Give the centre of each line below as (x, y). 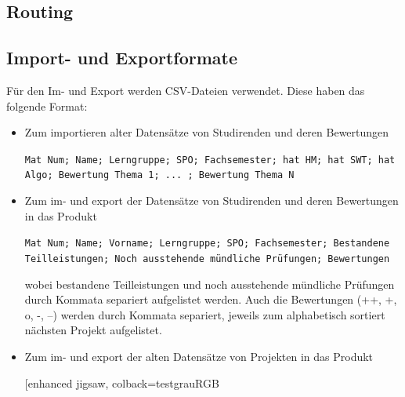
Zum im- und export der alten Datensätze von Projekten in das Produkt (199, 356)
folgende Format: (47, 106)
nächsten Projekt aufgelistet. (93, 330)
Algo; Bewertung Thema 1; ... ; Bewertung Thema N (159, 175)
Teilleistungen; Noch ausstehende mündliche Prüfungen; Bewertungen (207, 259)
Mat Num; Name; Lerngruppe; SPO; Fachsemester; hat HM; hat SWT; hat (210, 160)
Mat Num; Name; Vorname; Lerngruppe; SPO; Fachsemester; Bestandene (207, 244)
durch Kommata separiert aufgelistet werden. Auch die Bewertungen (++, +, (211, 299)
